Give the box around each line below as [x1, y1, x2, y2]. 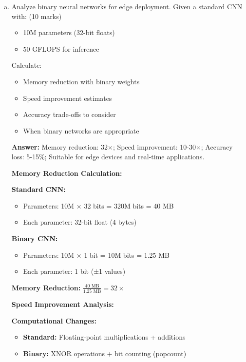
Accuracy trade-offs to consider [23, 109, 116, 119]
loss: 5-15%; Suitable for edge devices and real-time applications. [11, 151, 205, 161]
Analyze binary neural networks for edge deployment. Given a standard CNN [11, 1, 243, 11]
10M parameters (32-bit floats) [23, 27, 115, 38]
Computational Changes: [11, 315, 96, 325]
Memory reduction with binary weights [23, 76, 140, 86]
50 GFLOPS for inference [23, 43, 99, 54]
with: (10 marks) [11, 11, 62, 21]
